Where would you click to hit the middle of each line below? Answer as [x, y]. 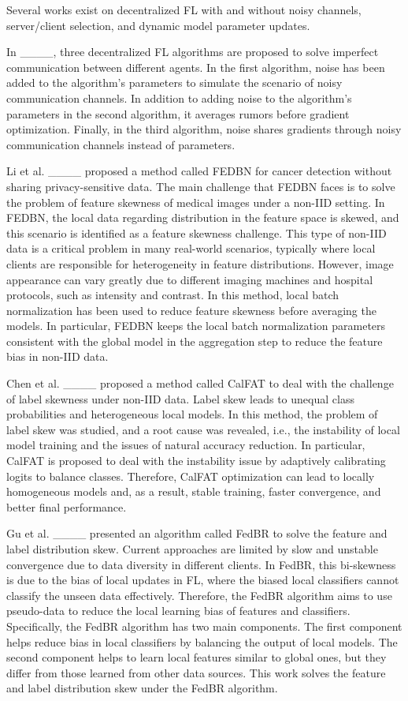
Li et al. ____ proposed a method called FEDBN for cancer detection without [199, 171]
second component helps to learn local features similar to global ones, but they [197, 657]
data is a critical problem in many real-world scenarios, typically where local [191, 248]
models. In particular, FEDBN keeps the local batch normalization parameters [196, 326]
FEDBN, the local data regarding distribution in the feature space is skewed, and [203, 217]
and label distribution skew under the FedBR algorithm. [142, 688]
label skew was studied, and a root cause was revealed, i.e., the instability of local [203, 429]
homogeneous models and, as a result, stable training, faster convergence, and [194, 491]
